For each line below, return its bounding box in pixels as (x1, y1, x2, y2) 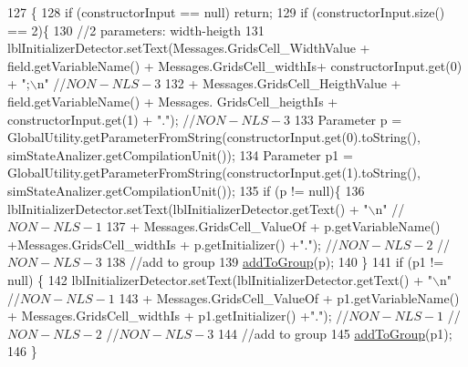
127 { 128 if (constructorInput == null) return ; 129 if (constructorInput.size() (7, 3, 445, 21)
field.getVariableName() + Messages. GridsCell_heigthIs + (7, 91, 338, 110)
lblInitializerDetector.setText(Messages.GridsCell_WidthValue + (7, 38, 370, 57)
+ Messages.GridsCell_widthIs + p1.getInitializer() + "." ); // (7, 306, 349, 325)
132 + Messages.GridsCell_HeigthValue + (164, 74, 401, 93)
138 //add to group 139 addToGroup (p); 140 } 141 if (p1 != (106, 252, 444, 271)
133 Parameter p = (294, 109, 402, 128)
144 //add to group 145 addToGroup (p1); (217, 323, 452, 342)
